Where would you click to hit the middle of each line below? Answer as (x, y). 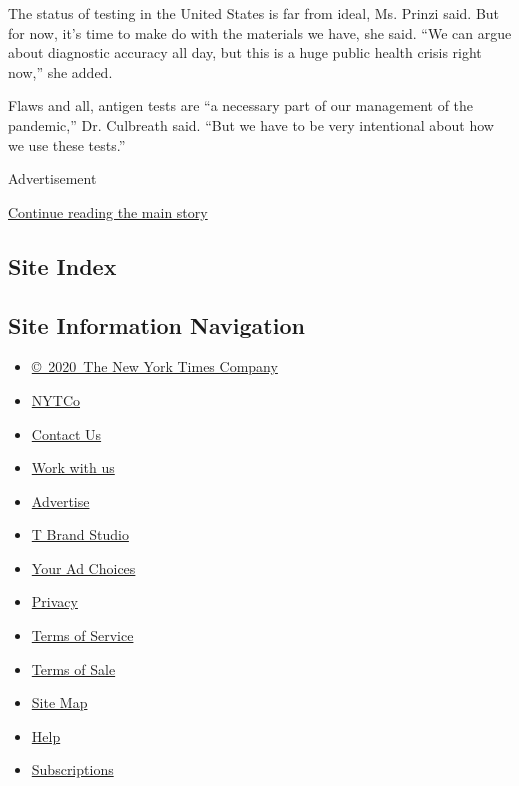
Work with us (73, 467)
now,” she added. (60, 71)
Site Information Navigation (156, 324)
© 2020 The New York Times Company (154, 366)
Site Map (59, 702)
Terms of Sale (73, 668)
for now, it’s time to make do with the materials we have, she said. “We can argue (260, 32)
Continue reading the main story (108, 211)
